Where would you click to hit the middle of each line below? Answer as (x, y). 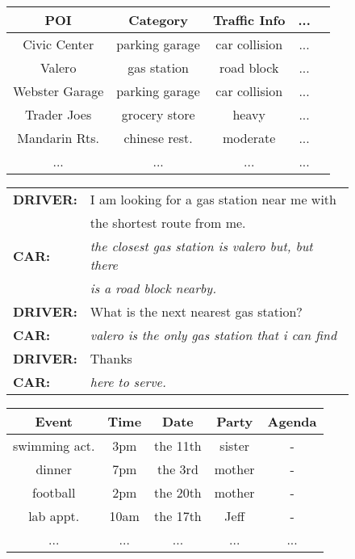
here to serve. (128, 382)
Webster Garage (58, 91)
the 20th (178, 492)
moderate (249, 138)
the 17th (178, 516)
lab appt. (54, 516)
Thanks (111, 358)
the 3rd (178, 469)
